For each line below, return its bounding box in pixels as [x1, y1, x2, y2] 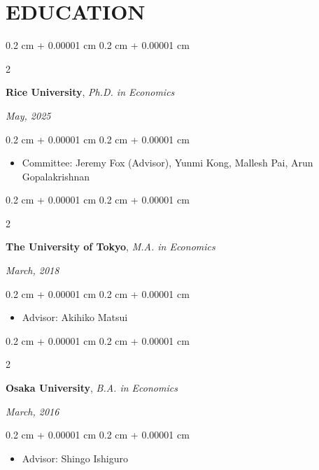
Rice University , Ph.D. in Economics [6, 85, 175, 99]
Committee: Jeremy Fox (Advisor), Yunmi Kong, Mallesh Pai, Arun [22, 155, 313, 170]
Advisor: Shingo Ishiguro [22, 450, 128, 465]
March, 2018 [6, 263, 59, 278]
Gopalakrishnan [22, 169, 90, 183]
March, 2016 [6, 404, 59, 418]
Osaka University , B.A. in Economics [6, 380, 178, 395]
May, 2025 [6, 108, 51, 122]
